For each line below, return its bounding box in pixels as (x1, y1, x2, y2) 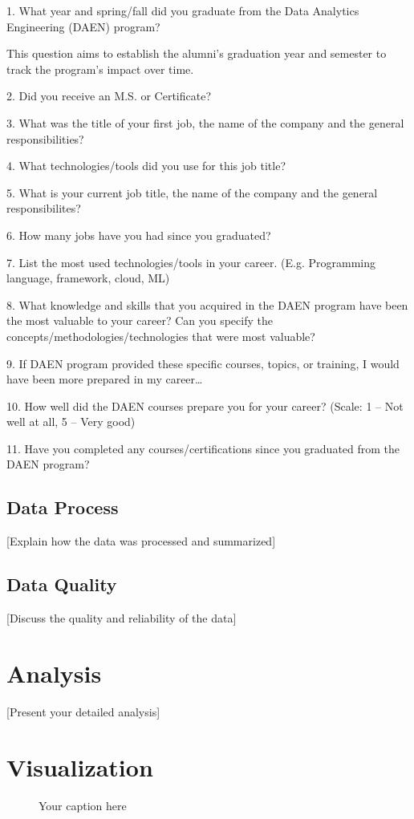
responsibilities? (6, 130, 84, 147)
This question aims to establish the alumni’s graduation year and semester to (6, 45, 387, 62)
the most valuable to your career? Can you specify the (6, 312, 273, 329)
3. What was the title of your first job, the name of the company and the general (6, 114, 404, 131)
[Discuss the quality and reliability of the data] (6, 610, 237, 626)
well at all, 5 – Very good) (6, 413, 136, 430)
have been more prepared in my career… (6, 371, 203, 387)
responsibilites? (6, 200, 81, 217)
